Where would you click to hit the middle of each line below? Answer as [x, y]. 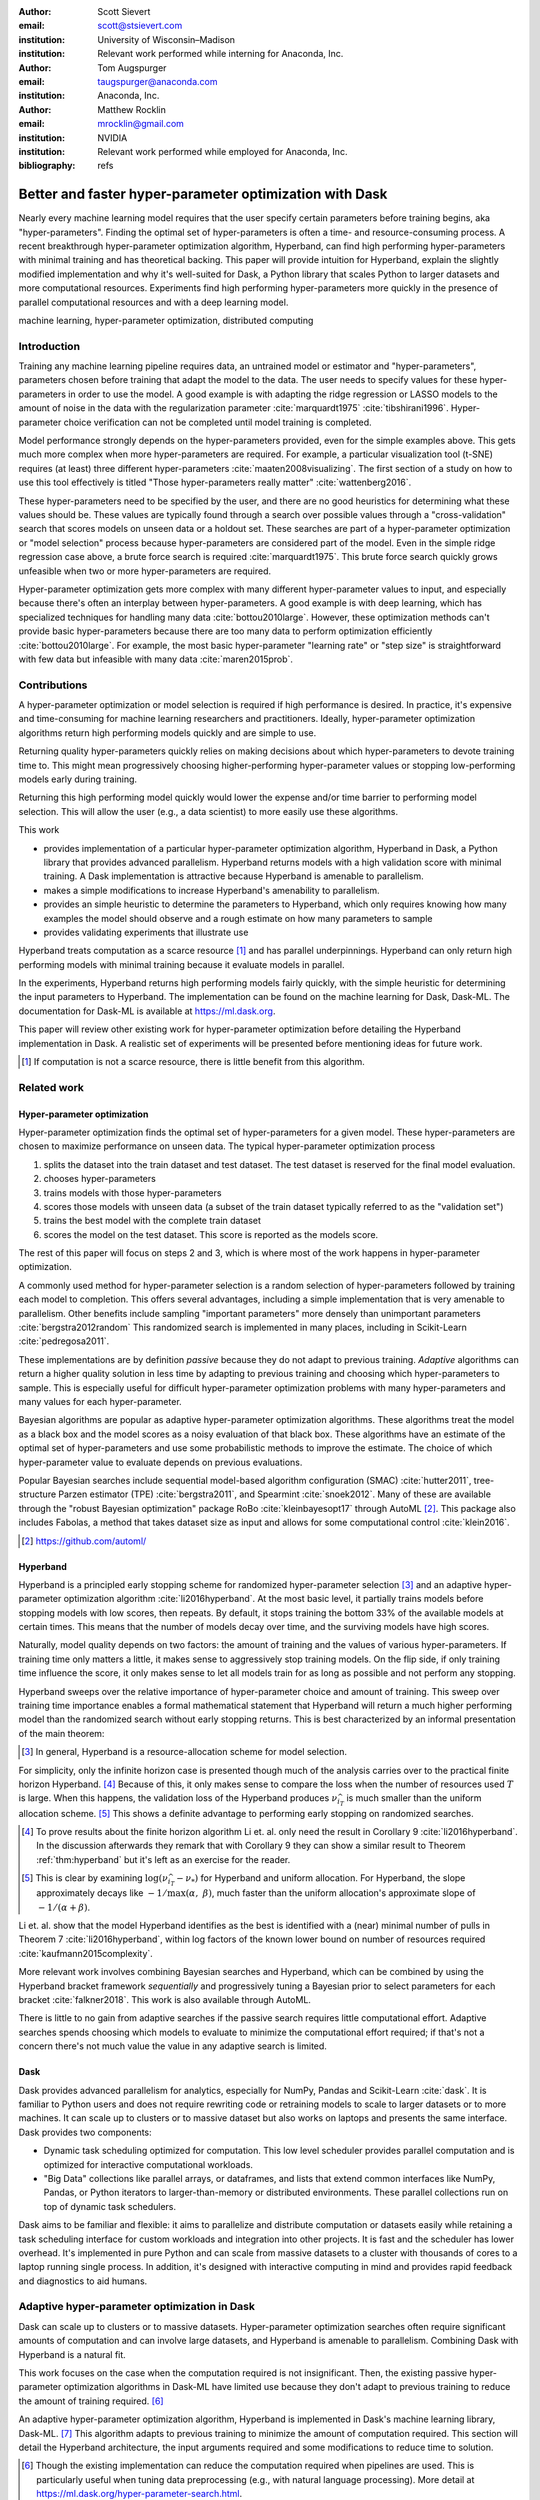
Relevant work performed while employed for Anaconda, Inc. [222, 151]
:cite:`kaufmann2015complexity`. [86, 1953]
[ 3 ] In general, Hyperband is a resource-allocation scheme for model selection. [184, 1752]
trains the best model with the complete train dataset [152, 1221]
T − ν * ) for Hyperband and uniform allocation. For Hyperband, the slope [318, 1880]
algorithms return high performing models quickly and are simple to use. [167, 732]
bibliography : [47, 166]
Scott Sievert [124, 11]
